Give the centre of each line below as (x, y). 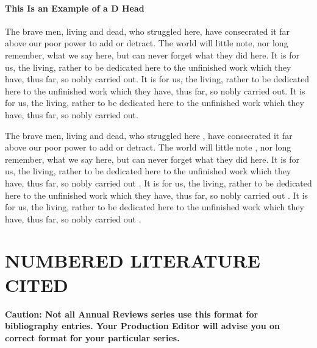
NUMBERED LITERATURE (133, 261)
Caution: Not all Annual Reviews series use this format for (132, 314)
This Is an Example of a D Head (75, 8)
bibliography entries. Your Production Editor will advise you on (142, 326)
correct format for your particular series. (92, 337)
